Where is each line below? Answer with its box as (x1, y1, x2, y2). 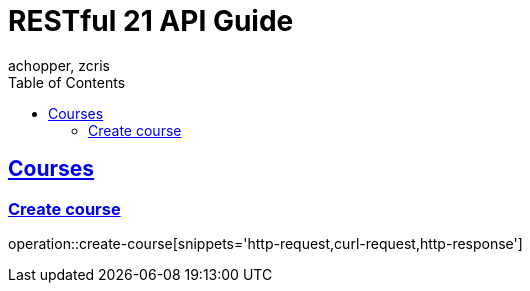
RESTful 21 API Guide (8, 4, 294, 38)
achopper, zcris (8, 56, 110, 74)
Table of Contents (8, 73, 126, 91)
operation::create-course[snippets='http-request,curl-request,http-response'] (8, 234, 523, 252)
